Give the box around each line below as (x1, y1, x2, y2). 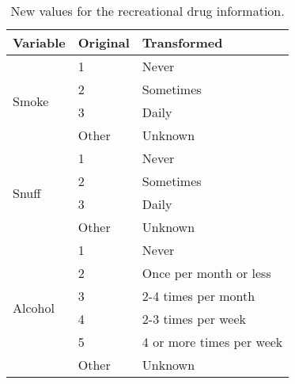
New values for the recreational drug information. (10, 2, 285, 20)
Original (78, 33, 130, 51)
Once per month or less (142, 264, 271, 282)
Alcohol (13, 298, 55, 317)
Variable (13, 33, 66, 51)
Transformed (142, 33, 223, 51)
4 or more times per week (142, 333, 283, 351)
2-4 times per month (142, 287, 255, 305)
